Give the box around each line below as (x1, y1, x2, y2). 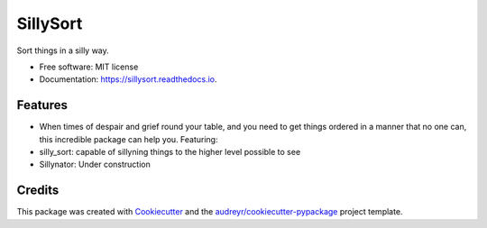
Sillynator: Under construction (39, 159, 151, 170)
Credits (16, 183, 60, 198)
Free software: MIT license (39, 61, 139, 72)
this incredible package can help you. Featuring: (39, 133, 218, 144)
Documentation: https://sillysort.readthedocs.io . (39, 74, 217, 85)
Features (16, 97, 68, 113)
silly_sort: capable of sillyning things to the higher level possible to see (39, 147, 301, 158)
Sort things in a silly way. (16, 45, 110, 56)
